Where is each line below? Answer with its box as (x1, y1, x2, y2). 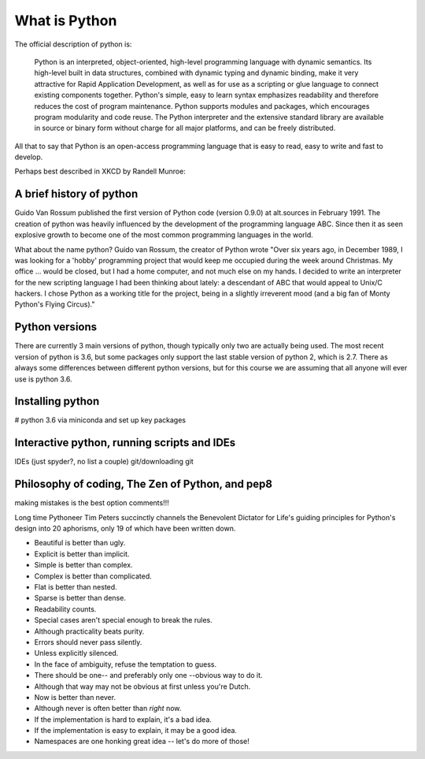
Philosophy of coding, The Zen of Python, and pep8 (14, 478, 273, 491)
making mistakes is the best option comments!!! (14, 498, 169, 508)
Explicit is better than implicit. (34, 549, 130, 559)
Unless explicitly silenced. (34, 649, 119, 658)
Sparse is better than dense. (34, 593, 126, 603)
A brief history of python (14, 188, 139, 201)
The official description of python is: (14, 39, 132, 49)
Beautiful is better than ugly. (34, 538, 126, 548)
